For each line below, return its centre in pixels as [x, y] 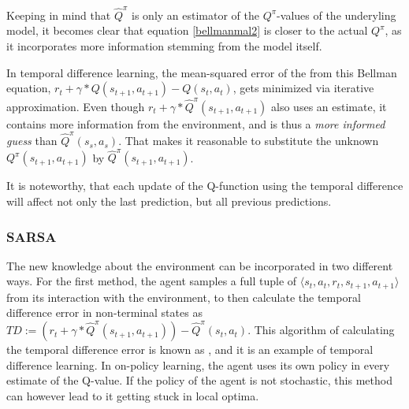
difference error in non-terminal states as [104, 312]
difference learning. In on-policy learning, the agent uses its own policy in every [198, 364]
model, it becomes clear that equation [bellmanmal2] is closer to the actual [187, 30]
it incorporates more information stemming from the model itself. [164, 45]
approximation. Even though [76, 106]
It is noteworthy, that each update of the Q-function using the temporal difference [205, 186]
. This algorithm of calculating [321, 330]
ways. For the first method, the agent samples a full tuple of [152, 281]
